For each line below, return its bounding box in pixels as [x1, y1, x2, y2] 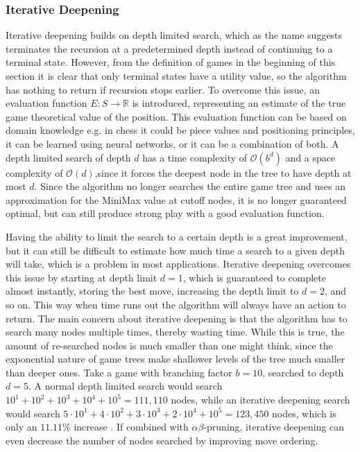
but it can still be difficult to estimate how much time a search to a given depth [6, 243, 345, 257]
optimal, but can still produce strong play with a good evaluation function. [6, 206, 325, 220]
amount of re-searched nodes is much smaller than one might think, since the [6, 338, 333, 352]
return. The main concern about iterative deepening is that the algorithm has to [6, 311, 348, 325]
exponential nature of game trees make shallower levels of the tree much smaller [6, 351, 345, 366]
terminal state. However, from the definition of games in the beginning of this [6, 55, 336, 69]
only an [6, 419, 37, 434]
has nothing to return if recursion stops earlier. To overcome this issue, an [6, 82, 320, 96]
